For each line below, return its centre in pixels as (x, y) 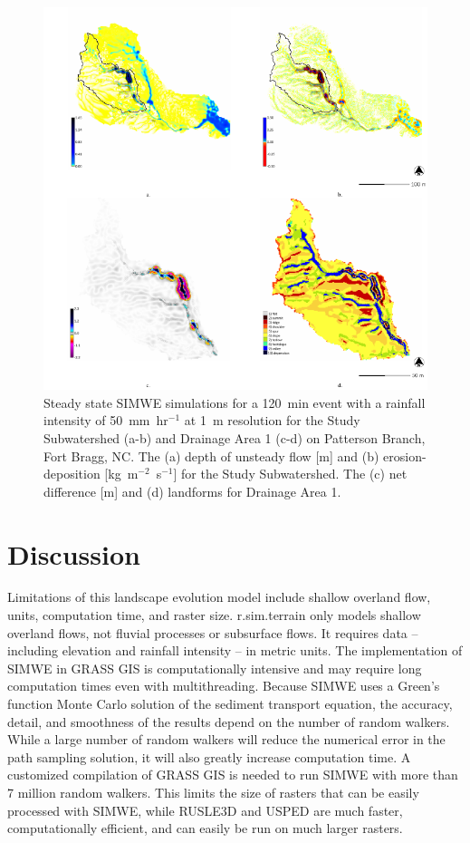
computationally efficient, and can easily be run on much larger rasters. (205, 828)
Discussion (74, 553)
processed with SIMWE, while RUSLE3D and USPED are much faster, (205, 810)
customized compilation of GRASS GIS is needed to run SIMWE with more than (233, 775)
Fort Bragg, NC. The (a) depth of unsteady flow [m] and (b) (211, 455)
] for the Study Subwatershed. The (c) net (290, 474)
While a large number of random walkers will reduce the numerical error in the (226, 739)
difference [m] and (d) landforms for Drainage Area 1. (192, 491)
